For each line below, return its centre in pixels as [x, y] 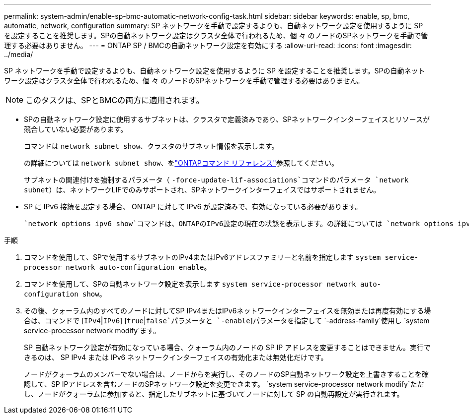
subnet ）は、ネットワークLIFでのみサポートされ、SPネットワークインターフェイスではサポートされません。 [202, 190]
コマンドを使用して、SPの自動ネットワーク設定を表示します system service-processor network [190, 284]
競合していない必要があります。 [76, 129]
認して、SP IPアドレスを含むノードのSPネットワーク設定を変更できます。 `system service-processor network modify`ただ [224, 384]
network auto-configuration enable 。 [138, 267]
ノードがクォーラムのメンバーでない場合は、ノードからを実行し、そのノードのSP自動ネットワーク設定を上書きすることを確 [226, 374]
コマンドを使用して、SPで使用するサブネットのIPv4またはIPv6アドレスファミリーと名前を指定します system [202, 257]
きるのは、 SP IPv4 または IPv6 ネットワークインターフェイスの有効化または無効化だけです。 [176, 357]
